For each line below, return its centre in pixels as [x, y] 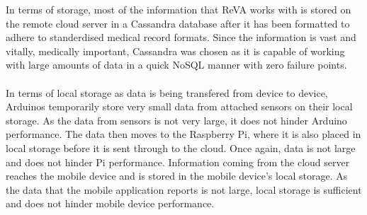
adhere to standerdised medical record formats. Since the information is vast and [181, 37]
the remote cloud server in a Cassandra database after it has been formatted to [178, 23]
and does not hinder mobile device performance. [110, 203]
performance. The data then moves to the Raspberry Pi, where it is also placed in [183, 134]
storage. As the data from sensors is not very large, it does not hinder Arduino [176, 120]
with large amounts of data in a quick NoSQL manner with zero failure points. [176, 65]
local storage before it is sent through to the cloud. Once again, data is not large [181, 147]
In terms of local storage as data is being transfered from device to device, [167, 92]
